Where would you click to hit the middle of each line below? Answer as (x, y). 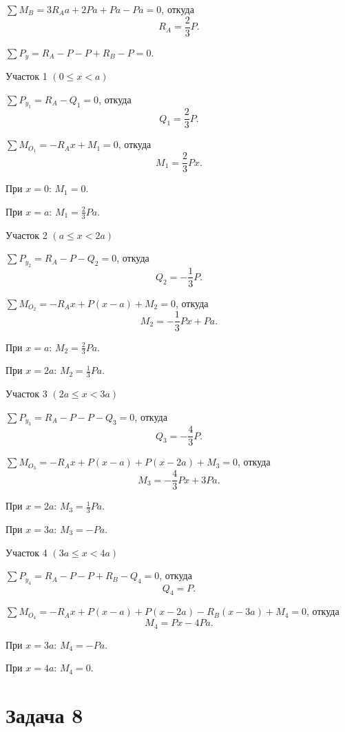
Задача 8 (44, 715)
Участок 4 (27, 552)
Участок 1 (27, 76)
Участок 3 (27, 394)
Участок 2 (27, 234)
